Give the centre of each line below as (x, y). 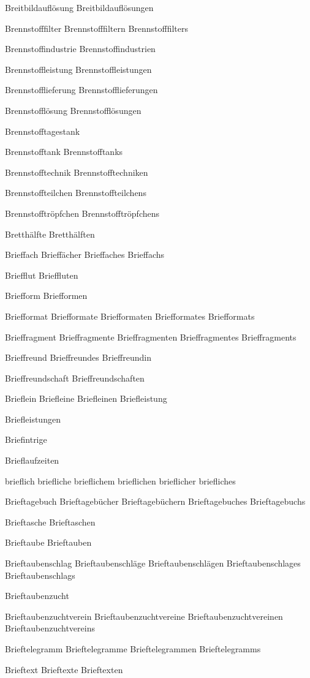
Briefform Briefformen (46, 296)
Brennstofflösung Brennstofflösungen (73, 110)
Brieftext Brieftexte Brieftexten (64, 669)
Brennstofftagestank (43, 131)
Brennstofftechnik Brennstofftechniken (77, 172)
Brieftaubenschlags (40, 575)
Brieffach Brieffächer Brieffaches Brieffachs (85, 254)
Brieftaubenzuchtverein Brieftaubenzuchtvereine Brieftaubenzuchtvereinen (144, 616)
